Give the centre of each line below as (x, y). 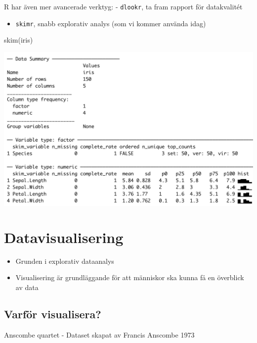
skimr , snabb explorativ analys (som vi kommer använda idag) (111, 23)
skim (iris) (19, 40)
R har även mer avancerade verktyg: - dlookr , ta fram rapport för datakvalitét (123, 6)
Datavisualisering (64, 237)
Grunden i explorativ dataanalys (65, 261)
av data (27, 287)
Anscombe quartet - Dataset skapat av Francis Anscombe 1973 (99, 334)
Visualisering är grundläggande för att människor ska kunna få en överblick (130, 277)
